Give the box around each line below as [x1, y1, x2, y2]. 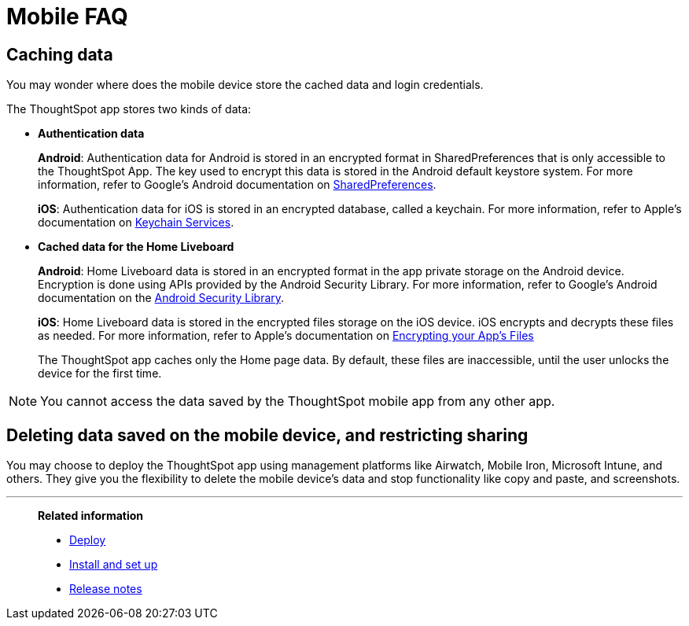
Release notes [69, 582, 142, 596]
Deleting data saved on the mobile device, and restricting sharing [6, 425, 529, 445]
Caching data [6, 44, 113, 64]
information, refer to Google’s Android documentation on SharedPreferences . [38, 178, 437, 192]
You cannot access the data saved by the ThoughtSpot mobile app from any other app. [40, 393, 555, 410]
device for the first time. [38, 366, 162, 381]
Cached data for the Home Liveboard [38, 240, 234, 254]
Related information [38, 509, 144, 523]
